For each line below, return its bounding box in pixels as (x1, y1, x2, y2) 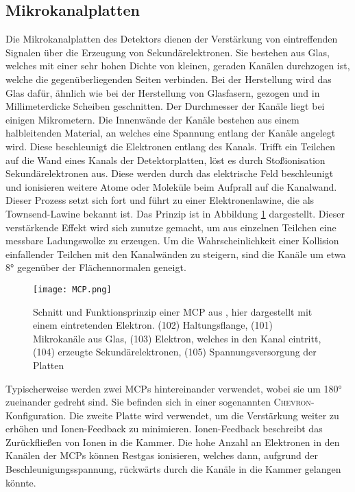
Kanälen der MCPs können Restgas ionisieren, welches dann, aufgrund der (5, 448, 318, 462)
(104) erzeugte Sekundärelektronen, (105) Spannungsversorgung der (33, 344, 317, 359)
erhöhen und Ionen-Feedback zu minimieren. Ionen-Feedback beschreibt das (5, 421, 323, 436)
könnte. (5, 475, 36, 489)
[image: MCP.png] (33, 284, 112, 294)
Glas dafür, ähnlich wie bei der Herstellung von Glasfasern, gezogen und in (5, 85, 320, 99)
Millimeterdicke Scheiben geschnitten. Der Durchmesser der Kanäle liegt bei (5, 99, 325, 113)
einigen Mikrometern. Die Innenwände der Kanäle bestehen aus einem (5, 112, 299, 126)
